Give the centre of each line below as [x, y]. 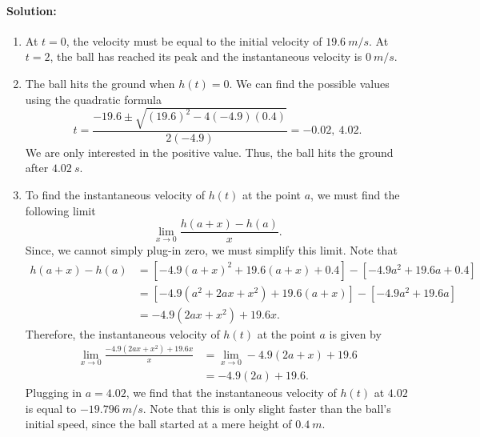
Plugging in [54, 393]
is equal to [51, 408]
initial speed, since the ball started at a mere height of [158, 424]
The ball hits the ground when [100, 83]
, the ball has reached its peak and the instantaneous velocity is [206, 56]
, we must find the [355, 194]
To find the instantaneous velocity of [115, 194]
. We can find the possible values [309, 83]
